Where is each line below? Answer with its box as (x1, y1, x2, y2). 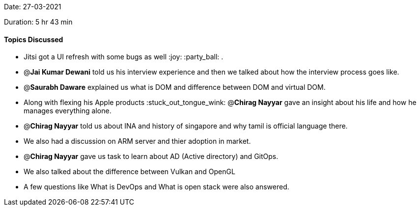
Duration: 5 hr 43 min (4, 18, 73, 26)
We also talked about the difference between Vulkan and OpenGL (24, 167, 235, 176)
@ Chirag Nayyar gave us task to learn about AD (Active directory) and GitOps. (24, 152, 279, 161)
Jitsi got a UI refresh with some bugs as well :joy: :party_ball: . (24, 52, 224, 61)
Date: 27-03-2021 (4, 2, 61, 11)
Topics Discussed (4, 35, 63, 44)
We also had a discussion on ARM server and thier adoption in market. (24, 137, 251, 146)
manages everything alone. (24, 106, 112, 115)
